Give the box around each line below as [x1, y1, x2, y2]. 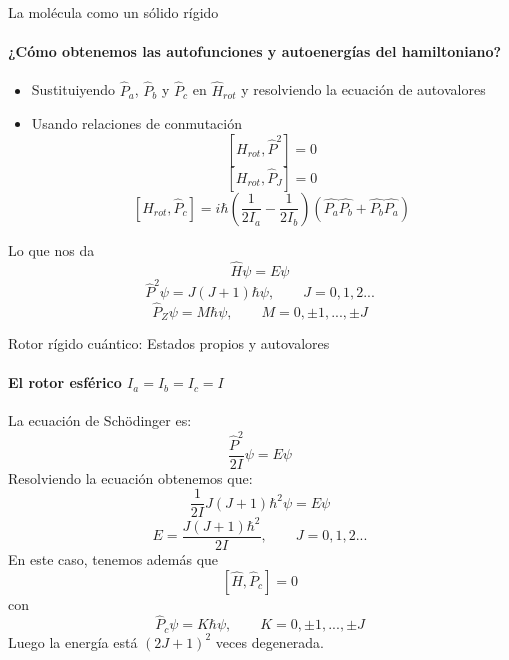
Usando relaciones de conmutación [31, 113, 242, 134]
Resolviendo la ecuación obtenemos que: [8, 467, 253, 488]
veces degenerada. [215, 631, 325, 652]
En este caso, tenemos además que [8, 548, 219, 569]
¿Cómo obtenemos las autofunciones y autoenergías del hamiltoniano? [8, 41, 502, 62]
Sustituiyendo [31, 79, 116, 100]
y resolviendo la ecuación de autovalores [241, 79, 486, 100]
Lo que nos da [8, 239, 95, 260]
